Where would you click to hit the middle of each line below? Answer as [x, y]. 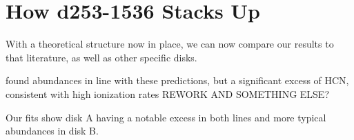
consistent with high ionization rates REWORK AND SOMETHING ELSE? [168, 93]
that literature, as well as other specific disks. [101, 57]
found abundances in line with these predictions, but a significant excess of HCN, [177, 80]
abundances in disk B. [52, 131]
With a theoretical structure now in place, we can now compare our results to [170, 44]
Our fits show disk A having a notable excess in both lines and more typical [166, 117]
